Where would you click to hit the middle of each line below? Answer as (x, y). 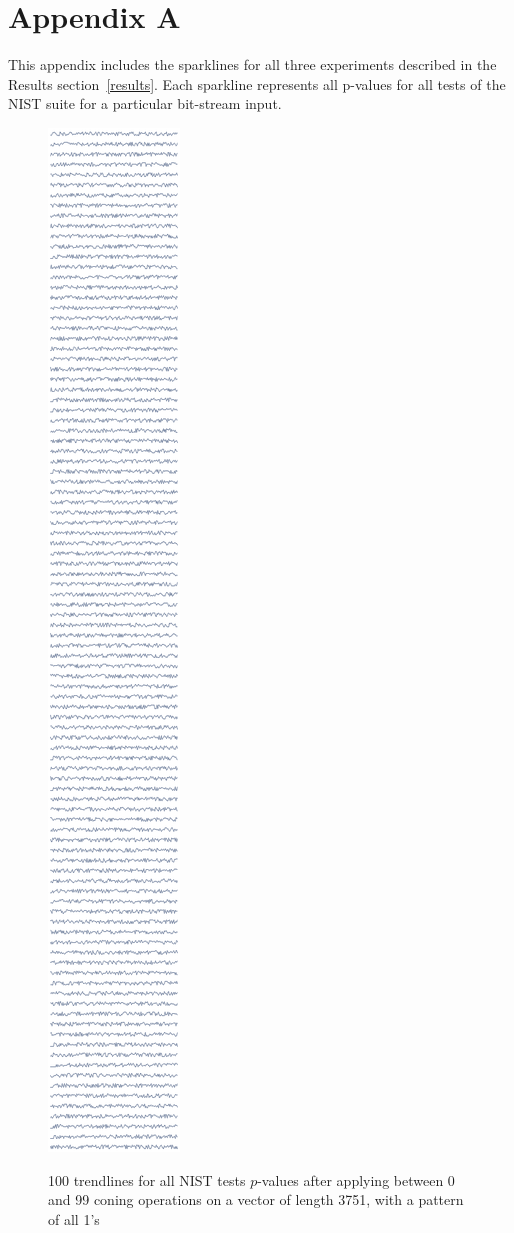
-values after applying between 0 (356, 1179)
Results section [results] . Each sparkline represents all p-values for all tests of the (257, 83)
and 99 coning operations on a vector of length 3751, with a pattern (256, 1199)
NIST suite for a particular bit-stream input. (145, 103)
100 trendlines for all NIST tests (147, 1179)
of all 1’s (74, 1218)
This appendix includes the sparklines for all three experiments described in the (252, 64)
